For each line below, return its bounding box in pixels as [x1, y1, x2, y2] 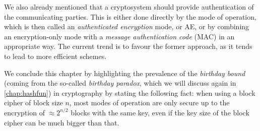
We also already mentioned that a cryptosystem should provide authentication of [4, 2, 254, 12]
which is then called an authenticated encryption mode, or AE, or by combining [4, 21, 249, 32]
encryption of [4, 107, 45, 117]
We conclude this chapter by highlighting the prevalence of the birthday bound [4, 68, 245, 78]
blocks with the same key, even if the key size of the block [71, 107, 249, 117]
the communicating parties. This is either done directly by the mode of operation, [4, 11, 256, 22]
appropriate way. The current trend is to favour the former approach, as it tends [4, 41, 252, 51]
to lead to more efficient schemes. [4, 50, 107, 61]
